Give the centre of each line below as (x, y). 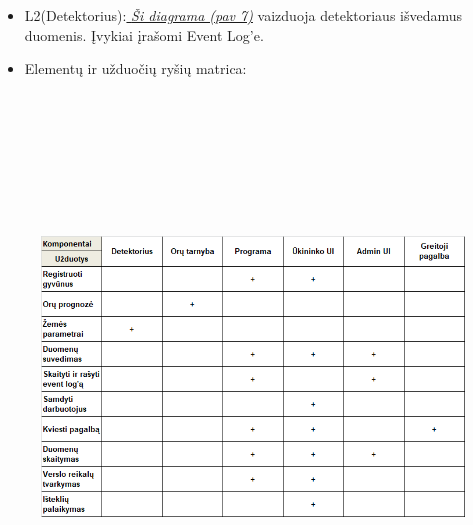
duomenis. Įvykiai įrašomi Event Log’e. (144, 34)
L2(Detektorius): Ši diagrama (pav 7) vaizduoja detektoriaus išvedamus (243, 15)
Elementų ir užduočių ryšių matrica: (135, 68)
